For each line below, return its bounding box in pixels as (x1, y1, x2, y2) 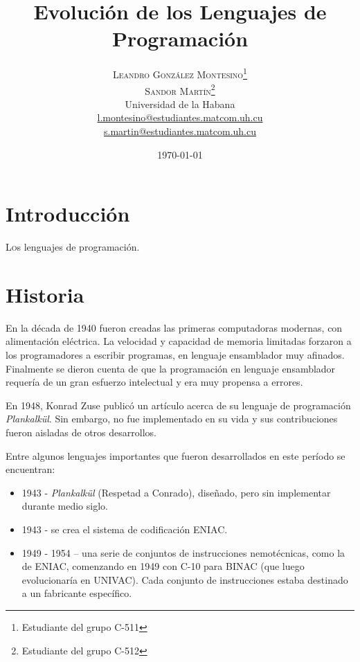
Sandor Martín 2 (145, 81, 215, 98)
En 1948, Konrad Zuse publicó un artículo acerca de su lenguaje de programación (6, 397, 351, 412)
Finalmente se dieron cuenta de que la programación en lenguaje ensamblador (6, 361, 336, 375)
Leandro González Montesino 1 (113, 65, 247, 81)
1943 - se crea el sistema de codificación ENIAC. (21, 521, 228, 536)
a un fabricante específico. (21, 586, 132, 600)
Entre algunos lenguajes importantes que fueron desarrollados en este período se (6, 448, 345, 463)
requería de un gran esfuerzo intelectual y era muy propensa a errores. (6, 375, 303, 389)
